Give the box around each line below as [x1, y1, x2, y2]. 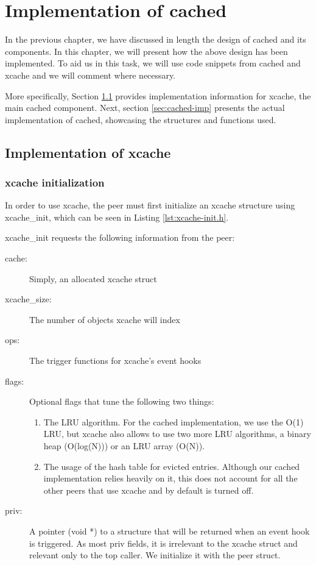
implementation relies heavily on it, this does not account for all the [43, 472, 298, 485]
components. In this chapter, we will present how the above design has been [5, 44, 288, 57]
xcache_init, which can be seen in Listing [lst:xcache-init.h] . [5, 210, 229, 223]
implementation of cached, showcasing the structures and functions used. [5, 113, 276, 126]
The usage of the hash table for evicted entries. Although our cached [43, 460, 300, 472]
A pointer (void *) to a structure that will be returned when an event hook [29, 524, 310, 537]
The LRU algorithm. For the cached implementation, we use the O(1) [43, 415, 304, 428]
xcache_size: [5, 293, 52, 305]
